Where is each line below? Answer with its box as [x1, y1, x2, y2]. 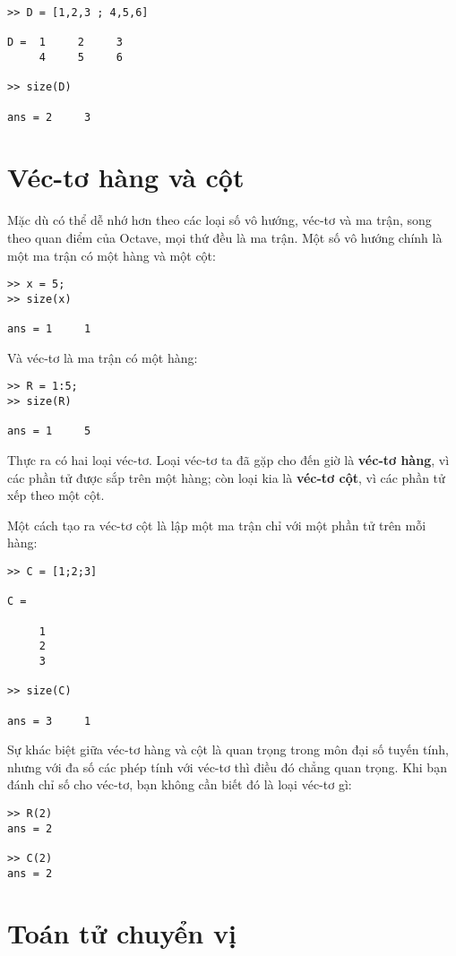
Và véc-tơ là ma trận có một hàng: [7, 348, 198, 366]
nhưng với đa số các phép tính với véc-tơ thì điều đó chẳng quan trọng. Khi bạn [7, 757, 447, 776]
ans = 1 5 [7, 425, 91, 438]
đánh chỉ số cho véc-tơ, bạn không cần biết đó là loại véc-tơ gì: [7, 775, 352, 794]
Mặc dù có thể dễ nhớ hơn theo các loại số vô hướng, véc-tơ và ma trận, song [7, 211, 432, 229]
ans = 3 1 [7, 714, 91, 728]
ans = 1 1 [7, 323, 91, 336]
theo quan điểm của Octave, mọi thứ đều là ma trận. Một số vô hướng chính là [7, 228, 443, 246]
